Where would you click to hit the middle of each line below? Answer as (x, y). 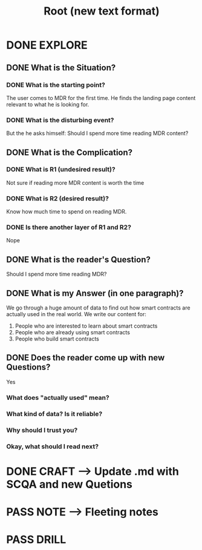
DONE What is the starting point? (56, 85)
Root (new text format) (102, 11)
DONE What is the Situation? (61, 68)
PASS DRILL (36, 540)
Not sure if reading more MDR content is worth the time (75, 182)
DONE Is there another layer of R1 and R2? (69, 227)
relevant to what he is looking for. (48, 104)
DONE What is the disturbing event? (60, 120)
